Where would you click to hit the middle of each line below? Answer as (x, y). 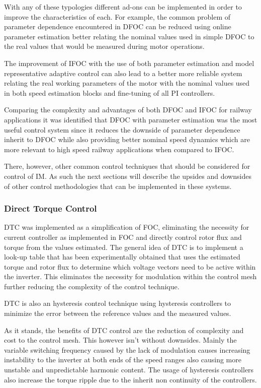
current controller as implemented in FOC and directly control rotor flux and (123, 237)
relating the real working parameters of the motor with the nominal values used (127, 83)
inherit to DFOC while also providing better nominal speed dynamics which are (127, 139)
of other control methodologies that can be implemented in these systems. (118, 186)
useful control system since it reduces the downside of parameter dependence (122, 129)
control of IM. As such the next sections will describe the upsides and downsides (128, 176)
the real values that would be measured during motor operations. (104, 46)
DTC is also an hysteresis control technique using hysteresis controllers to (118, 303)
